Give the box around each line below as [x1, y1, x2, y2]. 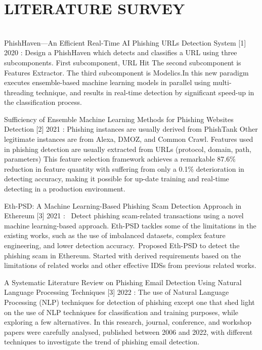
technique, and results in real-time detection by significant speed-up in [36, 87, 254, 97]
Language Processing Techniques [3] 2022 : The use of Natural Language [4, 287, 229, 297]
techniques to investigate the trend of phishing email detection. [4, 336, 200, 347]
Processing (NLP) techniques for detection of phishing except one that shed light [4, 296, 255, 307]
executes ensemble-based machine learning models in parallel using [4, 77, 210, 88]
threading [4, 87, 34, 97]
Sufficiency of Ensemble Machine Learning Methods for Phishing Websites [4, 113, 234, 124]
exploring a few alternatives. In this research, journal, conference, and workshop [4, 317, 252, 327]
